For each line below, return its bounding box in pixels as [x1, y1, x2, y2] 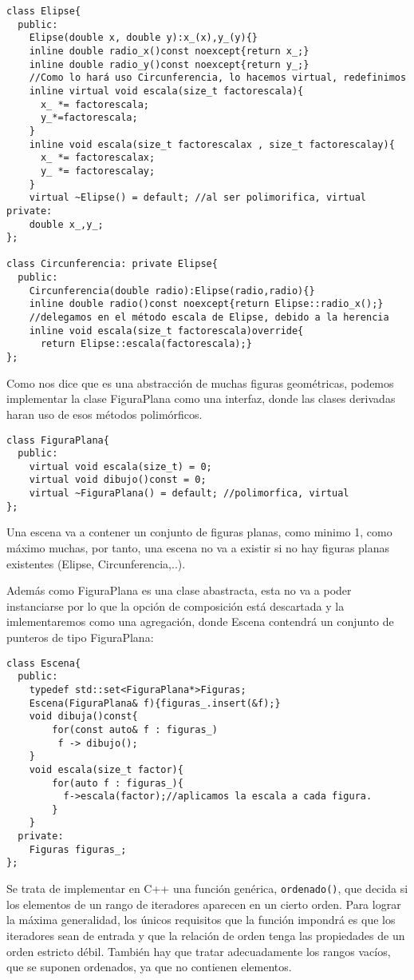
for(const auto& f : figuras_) [52, 723, 218, 735]
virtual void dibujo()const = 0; [29, 474, 207, 486]
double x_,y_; [29, 218, 104, 230]
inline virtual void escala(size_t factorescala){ [29, 85, 304, 97]
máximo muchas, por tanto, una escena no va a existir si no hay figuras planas [6, 540, 390, 556]
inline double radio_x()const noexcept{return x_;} [29, 45, 310, 57]
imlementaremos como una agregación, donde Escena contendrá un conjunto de [6, 613, 394, 630]
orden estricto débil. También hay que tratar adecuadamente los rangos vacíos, [6, 942, 391, 959]
